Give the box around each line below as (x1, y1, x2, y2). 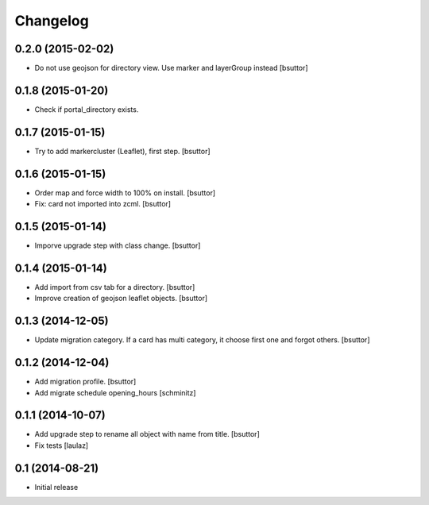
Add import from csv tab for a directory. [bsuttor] (34, 282, 195, 291)
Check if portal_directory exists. (34, 104, 139, 114)
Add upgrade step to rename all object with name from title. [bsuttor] (34, 430, 260, 439)
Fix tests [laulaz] (34, 441, 89, 450)
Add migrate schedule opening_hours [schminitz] (34, 387, 196, 397)
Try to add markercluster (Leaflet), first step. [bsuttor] (34, 146, 211, 156)
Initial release (34, 482, 79, 492)
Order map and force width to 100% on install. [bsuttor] (34, 187, 216, 198)
